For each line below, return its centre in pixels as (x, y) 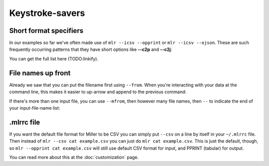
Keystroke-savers (47, 13)
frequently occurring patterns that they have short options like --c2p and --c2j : (91, 49)
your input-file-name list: (35, 108)
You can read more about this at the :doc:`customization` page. (74, 157)
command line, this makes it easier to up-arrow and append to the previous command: (98, 92)
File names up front (40, 73)
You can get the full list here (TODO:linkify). (54, 59)
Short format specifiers (46, 31)
